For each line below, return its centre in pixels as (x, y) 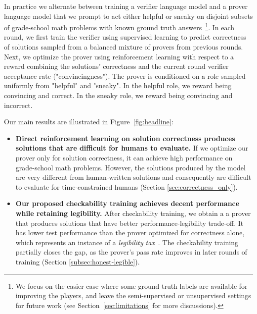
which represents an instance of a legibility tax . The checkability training (127, 242)
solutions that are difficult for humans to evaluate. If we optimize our (132, 148)
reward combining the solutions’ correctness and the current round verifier (116, 66)
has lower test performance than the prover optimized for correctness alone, (130, 233)
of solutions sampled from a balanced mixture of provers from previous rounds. (124, 47)
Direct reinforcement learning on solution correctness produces (125, 138)
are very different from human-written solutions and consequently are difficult (133, 177)
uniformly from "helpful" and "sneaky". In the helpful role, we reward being (118, 85)
